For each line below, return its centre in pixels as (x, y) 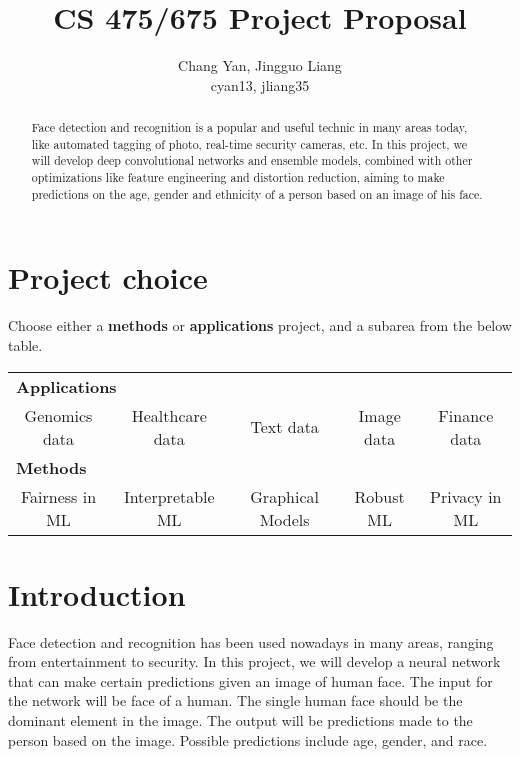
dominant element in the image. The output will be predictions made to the (240, 720)
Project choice (108, 277)
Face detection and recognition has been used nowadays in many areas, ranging (251, 641)
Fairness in (58, 496)
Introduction (97, 593)
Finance (466, 415)
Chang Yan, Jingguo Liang (260, 65)
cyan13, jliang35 (260, 84)
